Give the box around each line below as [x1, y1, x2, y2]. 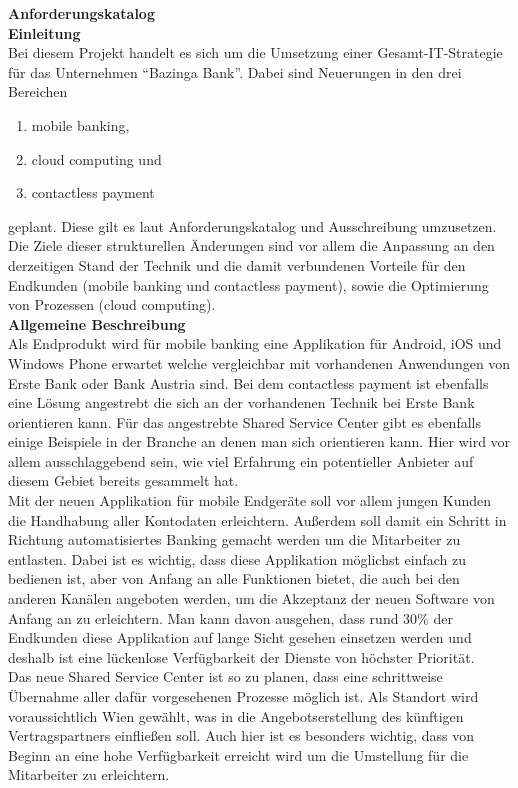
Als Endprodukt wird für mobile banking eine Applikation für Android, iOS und [8, 333, 502, 354]
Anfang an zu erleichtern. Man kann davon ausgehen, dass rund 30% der [8, 607, 453, 628]
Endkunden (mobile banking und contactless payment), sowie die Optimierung [8, 274, 489, 295]
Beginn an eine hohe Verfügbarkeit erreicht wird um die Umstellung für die [8, 744, 469, 765]
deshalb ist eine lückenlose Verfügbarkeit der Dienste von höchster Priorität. [8, 646, 475, 667]
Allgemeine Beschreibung [8, 313, 186, 334]
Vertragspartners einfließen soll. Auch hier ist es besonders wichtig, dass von [8, 725, 475, 746]
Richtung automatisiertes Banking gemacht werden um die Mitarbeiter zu [8, 529, 461, 550]
